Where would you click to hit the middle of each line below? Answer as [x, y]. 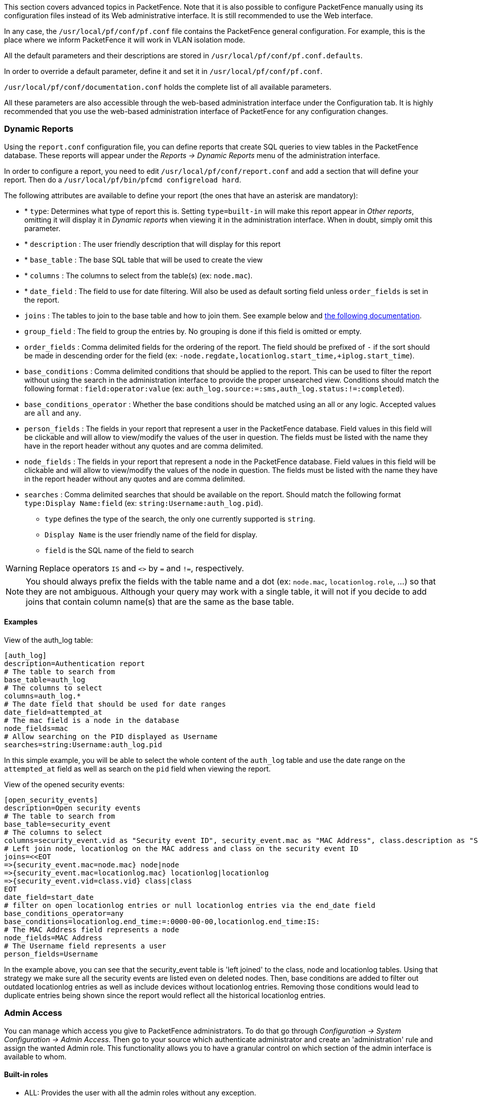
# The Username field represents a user [85, 946]
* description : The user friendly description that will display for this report [153, 244]
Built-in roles [26, 1075]
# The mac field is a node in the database [92, 720]
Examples [21, 622]
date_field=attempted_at [53, 712]
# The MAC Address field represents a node [92, 929]
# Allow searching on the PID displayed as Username [111, 736]
